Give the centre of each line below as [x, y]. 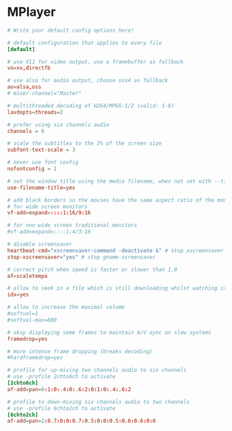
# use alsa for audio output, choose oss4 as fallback [88, 81]
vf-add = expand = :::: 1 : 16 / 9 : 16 [49, 213]
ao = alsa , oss [24, 87]
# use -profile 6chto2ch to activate [61, 408]
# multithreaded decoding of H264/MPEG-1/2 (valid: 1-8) [91, 106]
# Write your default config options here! [71, 30]
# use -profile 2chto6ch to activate [61, 377]
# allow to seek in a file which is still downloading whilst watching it [117, 288]
